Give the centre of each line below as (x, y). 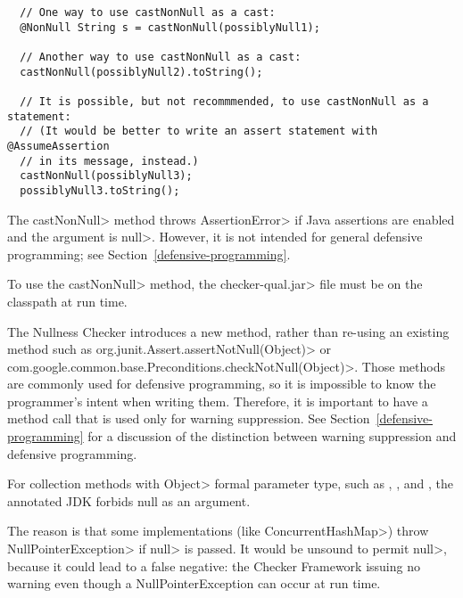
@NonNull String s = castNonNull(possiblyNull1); (170, 27)
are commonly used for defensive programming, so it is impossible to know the (222, 384)
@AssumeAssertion (58, 146)
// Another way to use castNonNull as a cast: (161, 57)
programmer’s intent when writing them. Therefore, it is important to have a (218, 401)
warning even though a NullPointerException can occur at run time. (194, 583)
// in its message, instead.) (109, 161)
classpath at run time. (67, 301)
